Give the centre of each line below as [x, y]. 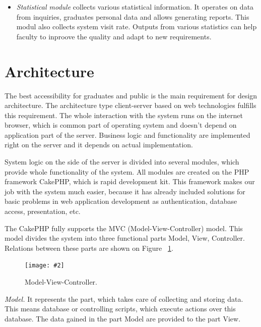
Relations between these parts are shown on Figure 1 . [89, 248]
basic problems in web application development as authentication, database [121, 201]
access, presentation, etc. [43, 211]
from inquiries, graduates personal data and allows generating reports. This [133, 16]
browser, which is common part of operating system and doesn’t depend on [121, 125]
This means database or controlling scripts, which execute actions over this [120, 309]
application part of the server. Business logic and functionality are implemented [127, 134]
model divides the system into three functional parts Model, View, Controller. [125, 238]
